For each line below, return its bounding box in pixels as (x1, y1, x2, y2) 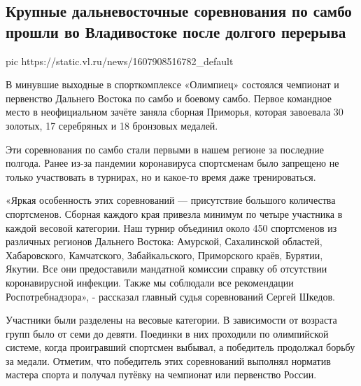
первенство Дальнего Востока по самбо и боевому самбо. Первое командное (6, 90, 332, 105)
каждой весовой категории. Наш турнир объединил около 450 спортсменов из (6, 220, 337, 235)
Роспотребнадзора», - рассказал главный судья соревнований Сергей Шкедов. (6, 289, 335, 303)
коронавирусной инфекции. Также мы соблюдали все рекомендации (6, 275, 294, 289)
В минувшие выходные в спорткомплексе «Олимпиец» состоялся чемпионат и (6, 77, 339, 92)
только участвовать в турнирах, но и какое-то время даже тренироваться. (6, 169, 316, 184)
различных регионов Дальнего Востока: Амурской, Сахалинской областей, (6, 234, 323, 249)
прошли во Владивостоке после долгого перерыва (6, 20, 346, 42)
